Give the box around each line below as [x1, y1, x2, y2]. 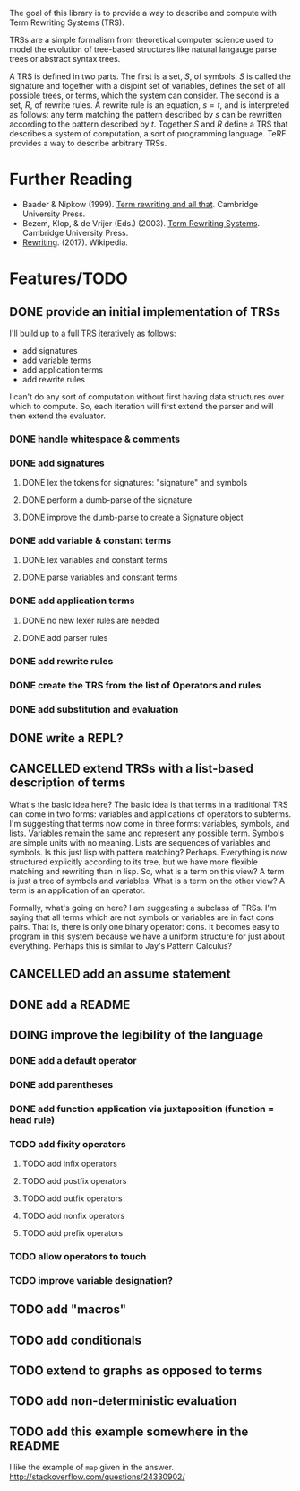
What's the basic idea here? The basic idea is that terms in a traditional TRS [9, 799, 288, 810]
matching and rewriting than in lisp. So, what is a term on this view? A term [9, 865, 285, 876]
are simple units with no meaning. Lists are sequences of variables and [9, 837, 271, 847]
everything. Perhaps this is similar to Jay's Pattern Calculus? [9, 940, 233, 951]
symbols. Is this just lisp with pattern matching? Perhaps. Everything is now [9, 846, 287, 857]
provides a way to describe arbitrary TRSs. [9, 138, 167, 148]
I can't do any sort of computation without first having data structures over [9, 390, 285, 402]
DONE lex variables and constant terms [21, 555, 167, 566]
